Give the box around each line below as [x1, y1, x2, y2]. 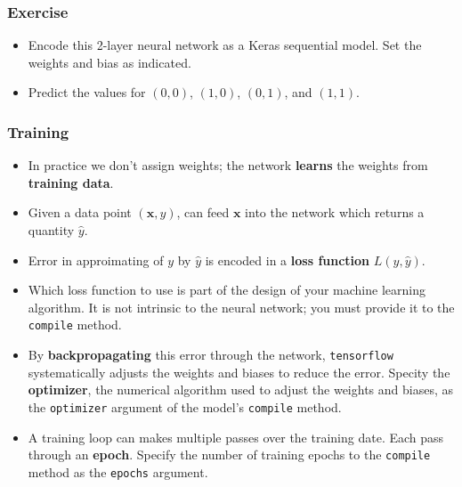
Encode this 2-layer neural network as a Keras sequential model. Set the [28, 36, 422, 54]
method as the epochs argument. [28, 462, 208, 481]
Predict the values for [28, 83, 146, 101]
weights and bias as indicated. [28, 53, 191, 71]
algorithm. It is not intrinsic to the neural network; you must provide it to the [28, 297, 455, 316]
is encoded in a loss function [205, 250, 370, 269]
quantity [28, 221, 75, 239]
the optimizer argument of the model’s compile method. [28, 397, 342, 416]
